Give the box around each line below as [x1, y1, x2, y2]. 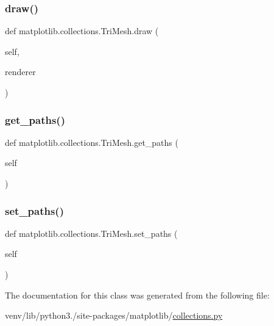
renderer [5, 65, 36, 78]
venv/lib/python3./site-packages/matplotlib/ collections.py [5, 309, 223, 322]
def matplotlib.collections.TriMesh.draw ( [5, 24, 159, 37]
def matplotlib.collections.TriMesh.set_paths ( [5, 226, 178, 239]
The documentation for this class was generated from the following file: [5, 288, 270, 301]
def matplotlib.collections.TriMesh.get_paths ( [5, 136, 178, 148]
